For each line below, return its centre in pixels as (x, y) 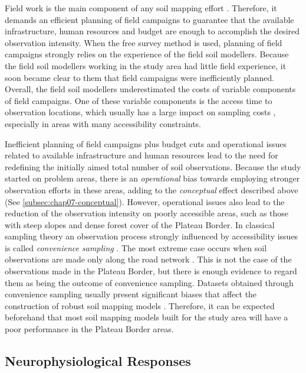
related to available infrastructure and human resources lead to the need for (142, 155)
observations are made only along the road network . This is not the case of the (148, 259)
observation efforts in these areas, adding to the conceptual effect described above (152, 189)
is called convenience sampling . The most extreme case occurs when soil (136, 247)
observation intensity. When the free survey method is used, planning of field (144, 42)
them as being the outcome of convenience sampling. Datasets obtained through (149, 282)
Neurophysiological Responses (98, 361)
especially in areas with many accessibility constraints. (103, 123)
